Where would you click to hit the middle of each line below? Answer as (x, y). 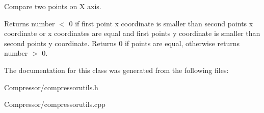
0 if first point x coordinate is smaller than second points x (161, 23)
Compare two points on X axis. (53, 6)
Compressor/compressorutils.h (51, 87)
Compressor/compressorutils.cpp (55, 104)
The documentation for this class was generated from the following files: (116, 70)
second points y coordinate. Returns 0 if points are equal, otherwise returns (122, 43)
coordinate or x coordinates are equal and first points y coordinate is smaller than (132, 33)
